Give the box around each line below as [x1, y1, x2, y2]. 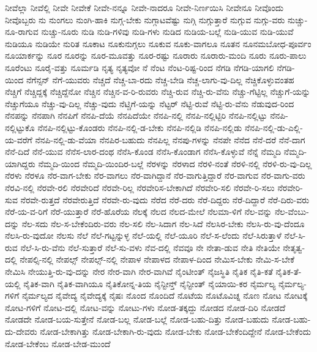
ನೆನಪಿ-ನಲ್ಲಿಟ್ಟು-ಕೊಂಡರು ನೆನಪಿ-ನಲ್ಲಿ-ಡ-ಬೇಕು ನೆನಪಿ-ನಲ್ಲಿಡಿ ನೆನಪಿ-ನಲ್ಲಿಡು [37, 121, 242, 133]
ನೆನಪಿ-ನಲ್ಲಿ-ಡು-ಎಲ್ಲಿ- [244, 121, 304, 133]
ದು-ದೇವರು [5, 325, 37, 338]
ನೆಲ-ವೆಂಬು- [274, 205, 309, 218]
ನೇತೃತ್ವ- [283, 241, 305, 253]
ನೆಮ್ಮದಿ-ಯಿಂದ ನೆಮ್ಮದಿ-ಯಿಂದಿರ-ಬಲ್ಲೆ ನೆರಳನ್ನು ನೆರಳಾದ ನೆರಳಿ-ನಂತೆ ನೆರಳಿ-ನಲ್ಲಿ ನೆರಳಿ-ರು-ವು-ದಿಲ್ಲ [38, 157, 312, 170]
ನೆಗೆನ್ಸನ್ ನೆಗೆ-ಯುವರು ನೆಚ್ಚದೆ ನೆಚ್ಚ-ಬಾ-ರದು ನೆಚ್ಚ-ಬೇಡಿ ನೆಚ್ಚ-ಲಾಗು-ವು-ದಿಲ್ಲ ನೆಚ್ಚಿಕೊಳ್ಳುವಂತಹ [26, 73, 294, 86]
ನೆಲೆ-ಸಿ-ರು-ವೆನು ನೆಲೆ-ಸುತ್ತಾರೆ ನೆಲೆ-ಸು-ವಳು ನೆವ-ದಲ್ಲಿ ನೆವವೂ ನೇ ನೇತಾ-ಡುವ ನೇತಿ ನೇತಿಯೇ [20, 241, 280, 253]
